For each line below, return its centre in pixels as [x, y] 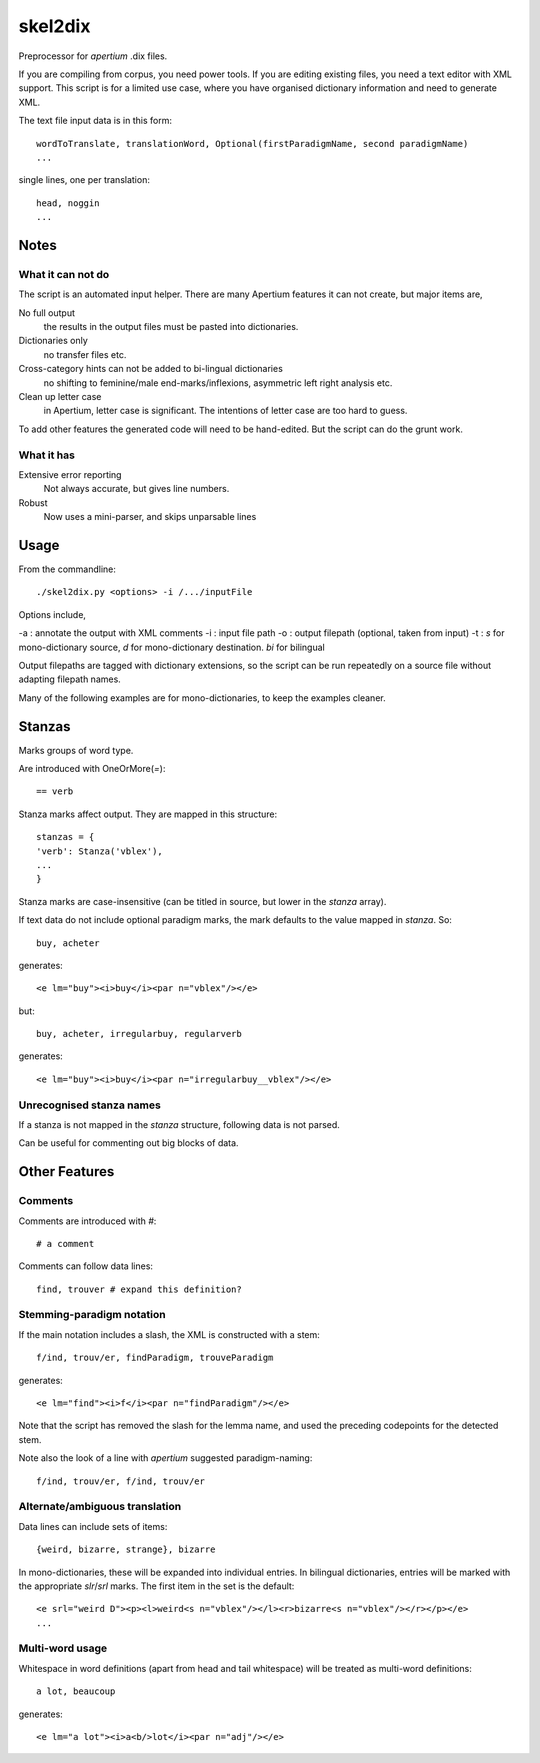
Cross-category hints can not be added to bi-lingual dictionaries [151, 369]
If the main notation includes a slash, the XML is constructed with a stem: [169, 1334]
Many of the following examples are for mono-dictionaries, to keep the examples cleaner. [202, 697]
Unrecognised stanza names [90, 1105]
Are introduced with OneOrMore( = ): [92, 768]
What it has [46, 455]
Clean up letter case [60, 396]
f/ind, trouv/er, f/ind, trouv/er [120, 1481]
